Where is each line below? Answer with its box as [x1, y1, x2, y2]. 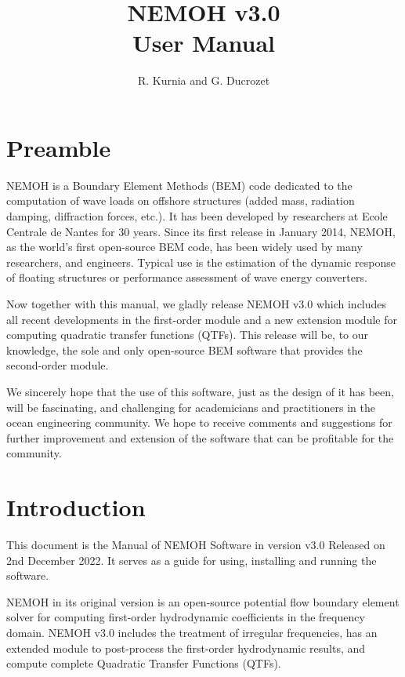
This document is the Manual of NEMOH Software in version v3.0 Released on [6, 537, 385, 553]
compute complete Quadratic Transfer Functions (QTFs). [6, 655, 281, 672]
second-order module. [6, 357, 109, 373]
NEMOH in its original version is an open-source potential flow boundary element [6, 593, 400, 610]
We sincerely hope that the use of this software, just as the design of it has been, [6, 383, 394, 399]
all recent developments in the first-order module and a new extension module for [6, 311, 397, 327]
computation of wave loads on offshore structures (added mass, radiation [6, 192, 355, 209]
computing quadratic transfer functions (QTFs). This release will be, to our [6, 326, 369, 343]
